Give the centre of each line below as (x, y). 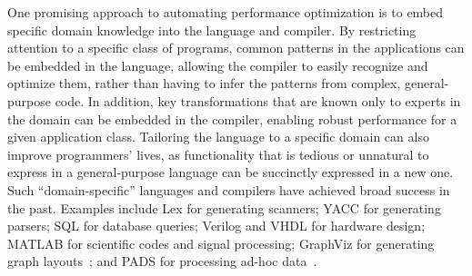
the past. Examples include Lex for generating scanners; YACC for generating (224, 207)
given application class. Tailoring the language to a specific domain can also (218, 137)
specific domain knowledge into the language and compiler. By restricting (212, 30)
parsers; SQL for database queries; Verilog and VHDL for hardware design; (216, 226)
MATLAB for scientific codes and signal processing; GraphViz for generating (221, 243)
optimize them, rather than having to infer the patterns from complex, (204, 83)
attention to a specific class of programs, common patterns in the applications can (236, 48)
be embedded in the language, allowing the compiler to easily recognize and (218, 65)
